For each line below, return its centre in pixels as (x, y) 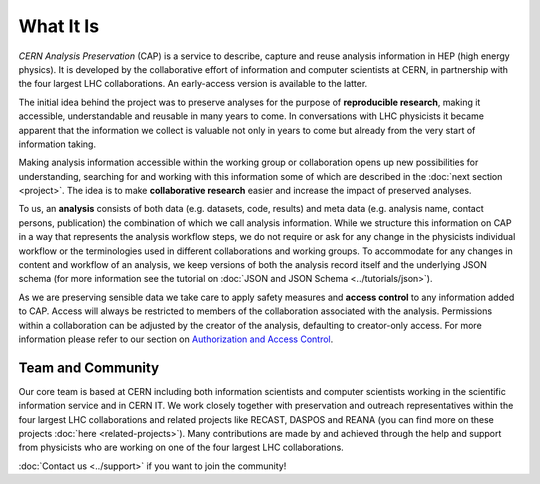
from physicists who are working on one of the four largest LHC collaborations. (181, 447)
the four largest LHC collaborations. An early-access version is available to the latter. (193, 84)
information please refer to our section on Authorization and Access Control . (176, 339)
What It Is (59, 26)
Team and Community (89, 367)
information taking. (57, 144)
